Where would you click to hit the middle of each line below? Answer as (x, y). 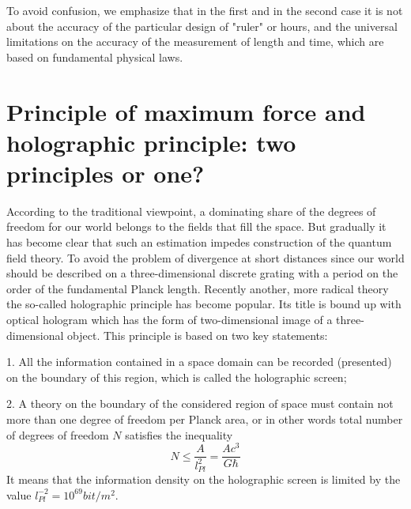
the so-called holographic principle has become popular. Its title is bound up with (204, 304)
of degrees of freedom (58, 434)
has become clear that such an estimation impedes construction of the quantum (199, 242)
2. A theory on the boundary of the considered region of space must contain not (200, 403)
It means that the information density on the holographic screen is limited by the (204, 479)
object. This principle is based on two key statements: (198, 335)
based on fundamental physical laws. (95, 57)
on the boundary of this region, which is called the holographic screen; (177, 377)
